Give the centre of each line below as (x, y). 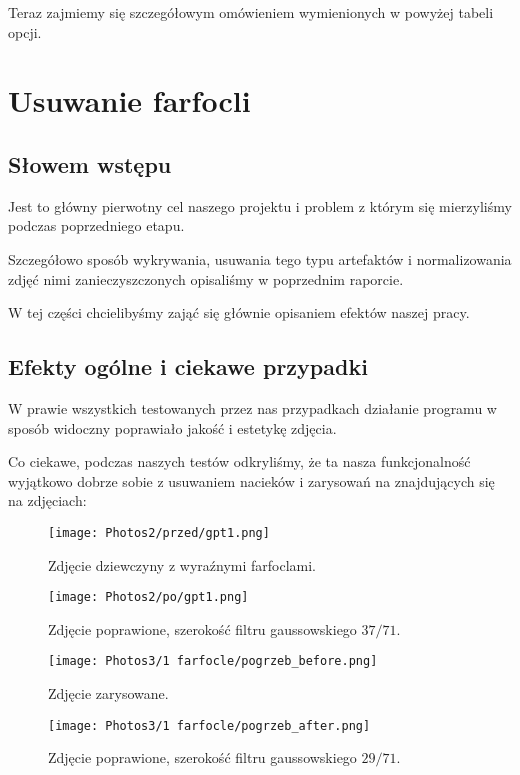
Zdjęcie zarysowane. (108, 693)
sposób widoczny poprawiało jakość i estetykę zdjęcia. (172, 427)
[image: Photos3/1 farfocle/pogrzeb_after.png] (209, 725)
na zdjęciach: (47, 500)
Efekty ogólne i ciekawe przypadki (188, 366)
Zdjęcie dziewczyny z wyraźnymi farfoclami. (182, 564)
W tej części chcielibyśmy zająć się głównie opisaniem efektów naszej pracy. (239, 312)
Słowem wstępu (90, 163)
